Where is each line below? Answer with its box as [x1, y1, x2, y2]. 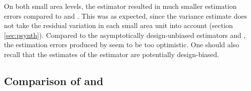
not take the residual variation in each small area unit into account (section [4, 20, 233, 30]
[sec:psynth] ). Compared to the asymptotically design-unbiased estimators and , [4, 30, 246, 40]
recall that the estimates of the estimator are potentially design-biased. [4, 49, 219, 59]
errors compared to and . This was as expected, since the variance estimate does [4, 10, 248, 21]
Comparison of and [4, 73, 103, 88]
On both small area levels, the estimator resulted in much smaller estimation [4, 1, 237, 11]
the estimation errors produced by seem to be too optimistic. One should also [4, 39, 239, 50]
